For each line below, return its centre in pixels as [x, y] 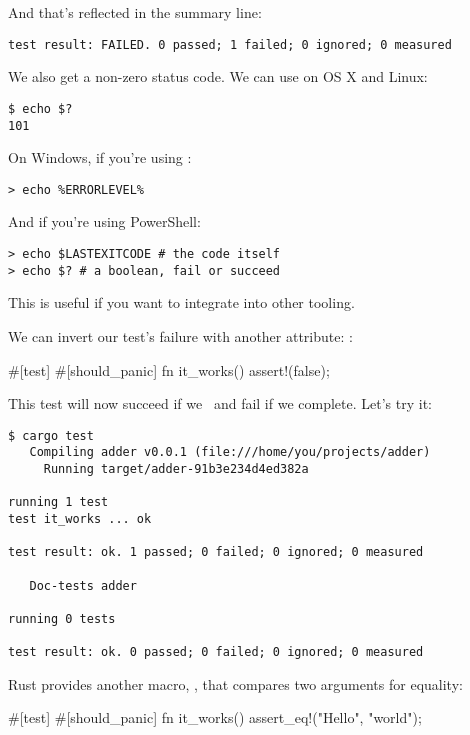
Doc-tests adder [83, 585]
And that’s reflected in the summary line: [135, 12]
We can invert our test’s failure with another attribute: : [180, 335]
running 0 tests [62, 618]
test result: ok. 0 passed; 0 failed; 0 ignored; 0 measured [216, 652]
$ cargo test [51, 435]
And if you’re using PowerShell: [104, 221]
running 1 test [58, 502]
